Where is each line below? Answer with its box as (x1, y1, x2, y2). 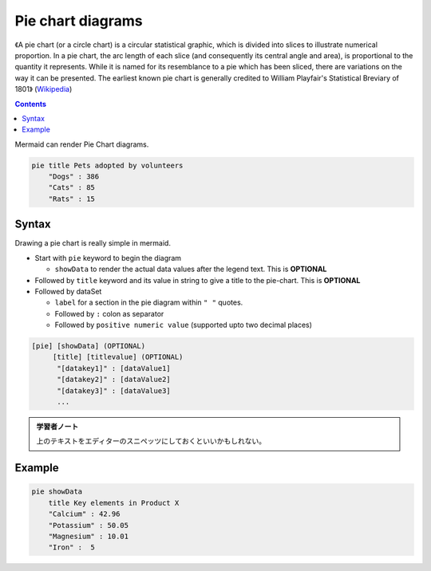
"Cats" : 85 (48, 183, 96, 192)
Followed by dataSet (34, 286, 102, 296)
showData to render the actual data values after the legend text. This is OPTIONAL (54, 264, 327, 274)
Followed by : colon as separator (54, 309, 164, 318)
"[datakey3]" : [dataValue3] (57, 386, 171, 395)
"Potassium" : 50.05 (48, 521, 129, 530)
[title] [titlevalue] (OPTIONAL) (52, 352, 184, 362)
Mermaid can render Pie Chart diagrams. (14, 140, 149, 149)
